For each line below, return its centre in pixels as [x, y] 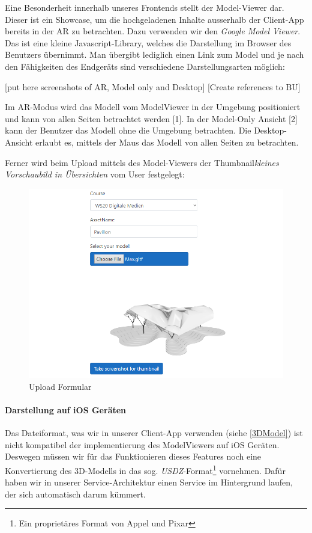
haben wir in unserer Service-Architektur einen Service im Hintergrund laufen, [149, 482]
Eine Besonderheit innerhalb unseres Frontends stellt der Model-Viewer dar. [145, 7]
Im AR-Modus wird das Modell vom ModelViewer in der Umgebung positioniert [153, 107]
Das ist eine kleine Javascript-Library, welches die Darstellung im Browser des [148, 42]
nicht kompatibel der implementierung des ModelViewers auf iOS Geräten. [142, 444]
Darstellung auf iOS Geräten [66, 410]
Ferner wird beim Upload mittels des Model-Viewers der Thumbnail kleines [142, 162]
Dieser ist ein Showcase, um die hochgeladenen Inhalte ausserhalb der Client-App [154, 19]
